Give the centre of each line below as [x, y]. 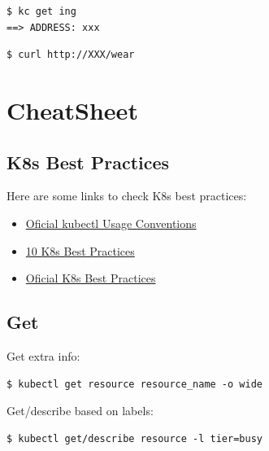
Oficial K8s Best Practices [91, 278]
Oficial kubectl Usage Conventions [111, 223]
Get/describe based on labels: [80, 411]
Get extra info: [43, 355]
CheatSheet [72, 109]
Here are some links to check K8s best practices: [127, 196]
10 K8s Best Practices [80, 250]
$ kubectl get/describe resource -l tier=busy [134, 438]
